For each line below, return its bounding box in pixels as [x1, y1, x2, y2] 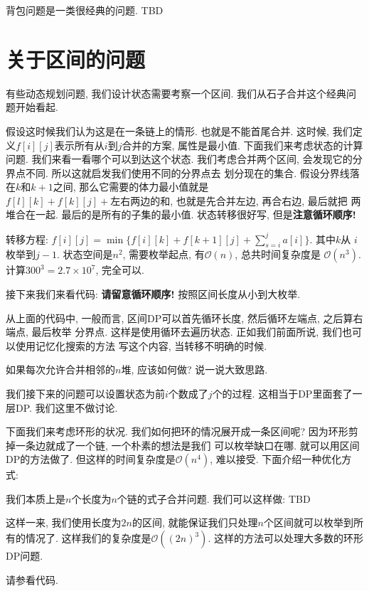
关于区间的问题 [6, 44, 146, 73]
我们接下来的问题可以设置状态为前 [6, 385, 165, 400]
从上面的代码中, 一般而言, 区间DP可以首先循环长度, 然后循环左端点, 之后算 [6, 310, 353, 325]
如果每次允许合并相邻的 [6, 362, 115, 377]
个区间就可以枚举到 [263, 515, 353, 530]
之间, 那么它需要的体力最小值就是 [53, 179, 209, 194]
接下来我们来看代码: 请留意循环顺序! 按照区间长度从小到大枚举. [6, 286, 301, 301]
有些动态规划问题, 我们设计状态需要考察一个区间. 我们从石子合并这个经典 [6, 85, 347, 100]
